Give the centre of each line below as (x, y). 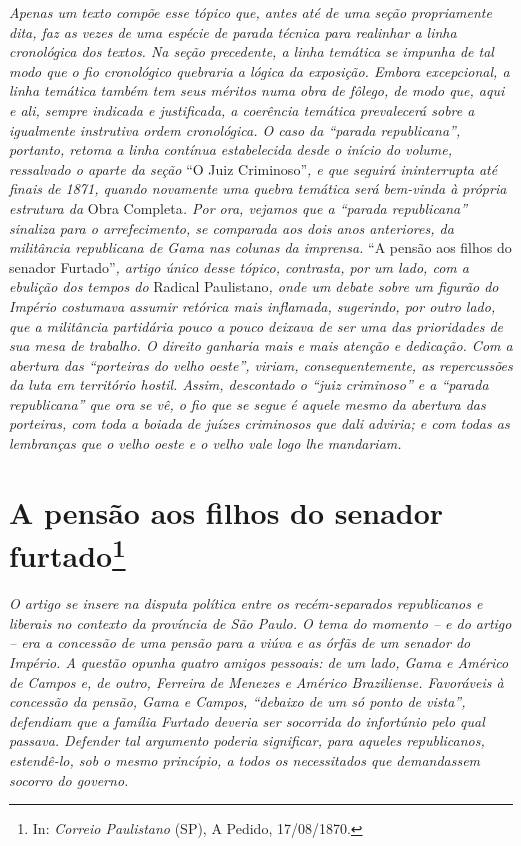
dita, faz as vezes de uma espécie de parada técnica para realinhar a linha (233, 31)
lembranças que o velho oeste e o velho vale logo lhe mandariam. (205, 443)
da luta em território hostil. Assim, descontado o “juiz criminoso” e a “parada (249, 384)
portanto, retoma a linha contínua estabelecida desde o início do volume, (230, 149)
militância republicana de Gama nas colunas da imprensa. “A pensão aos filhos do (260, 247)
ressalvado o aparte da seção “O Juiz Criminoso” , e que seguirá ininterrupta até (253, 168)
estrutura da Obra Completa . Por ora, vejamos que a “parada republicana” (238, 207)
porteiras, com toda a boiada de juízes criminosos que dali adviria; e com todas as (259, 423)
